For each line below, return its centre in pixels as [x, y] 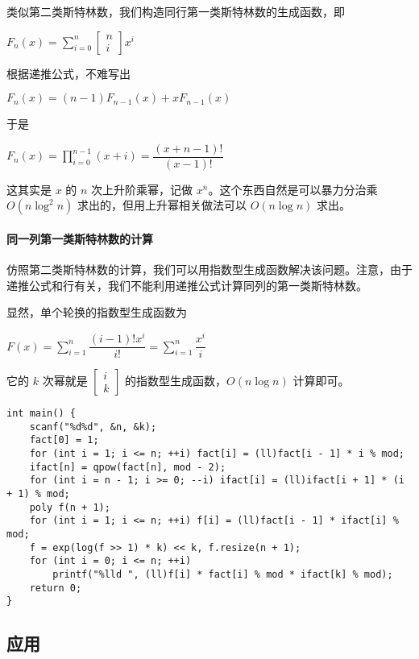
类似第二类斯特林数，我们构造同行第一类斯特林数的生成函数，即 [176, 11]
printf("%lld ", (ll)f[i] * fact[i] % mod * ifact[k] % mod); [223, 575]
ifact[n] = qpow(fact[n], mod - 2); [128, 467]
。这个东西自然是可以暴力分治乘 [293, 189]
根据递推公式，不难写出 [68, 73]
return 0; [56, 588]
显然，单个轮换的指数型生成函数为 [97, 312]
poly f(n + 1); [70, 507]
